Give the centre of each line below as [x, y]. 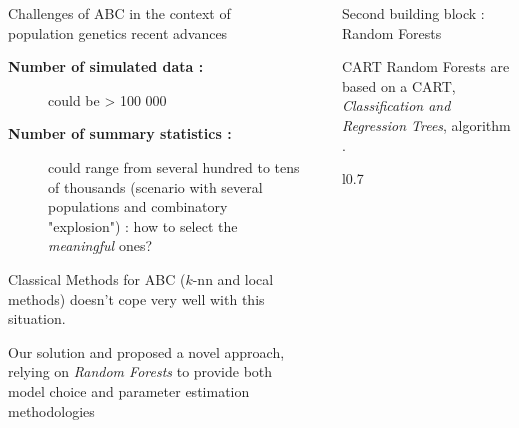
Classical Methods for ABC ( [97, 278]
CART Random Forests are [425, 66]
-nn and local [233, 278]
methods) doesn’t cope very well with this [136, 298]
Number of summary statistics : [120, 133]
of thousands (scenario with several [155, 186]
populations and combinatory [138, 206]
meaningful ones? [100, 245]
